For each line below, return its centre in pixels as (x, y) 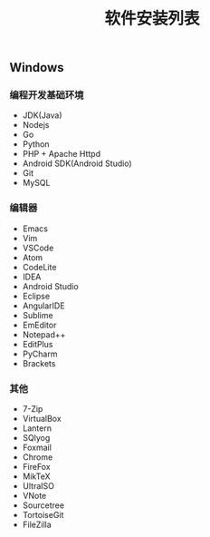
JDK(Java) (42, 115)
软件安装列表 (152, 19)
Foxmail (37, 448)
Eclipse (36, 296)
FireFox (37, 467)
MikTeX (36, 476)
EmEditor (39, 325)
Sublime (38, 315)
